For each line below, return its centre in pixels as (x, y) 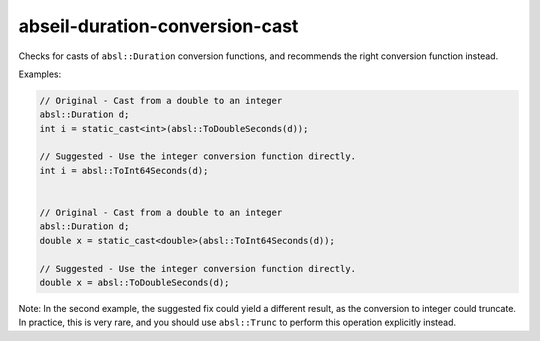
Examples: (40, 74)
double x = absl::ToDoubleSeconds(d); (134, 282)
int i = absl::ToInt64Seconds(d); (124, 170)
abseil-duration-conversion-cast (158, 26)
